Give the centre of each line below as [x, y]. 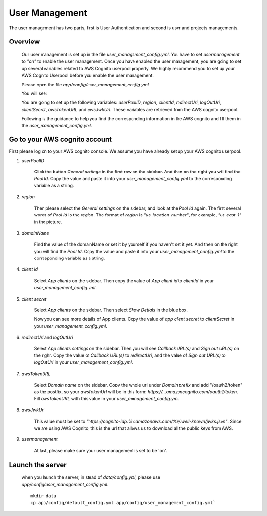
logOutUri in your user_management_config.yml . [83, 362]
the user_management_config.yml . [57, 126]
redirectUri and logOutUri [47, 337]
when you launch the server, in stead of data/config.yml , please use [91, 477]
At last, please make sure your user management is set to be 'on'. [100, 450]
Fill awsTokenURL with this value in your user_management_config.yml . [107, 398]
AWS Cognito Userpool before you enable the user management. [88, 75]
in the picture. [48, 222]
